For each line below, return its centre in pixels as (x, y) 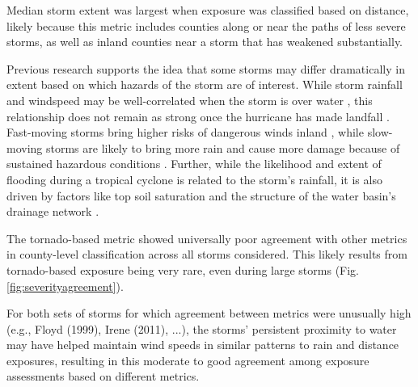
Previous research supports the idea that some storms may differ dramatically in (206, 68)
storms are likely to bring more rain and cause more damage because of (223, 147)
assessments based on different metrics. (103, 376)
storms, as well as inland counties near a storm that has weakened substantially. (205, 42)
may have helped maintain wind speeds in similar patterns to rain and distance (203, 345)
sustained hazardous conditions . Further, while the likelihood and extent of (194, 164)
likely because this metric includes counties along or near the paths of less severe (206, 25)
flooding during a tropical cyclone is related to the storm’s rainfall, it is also (194, 179)
